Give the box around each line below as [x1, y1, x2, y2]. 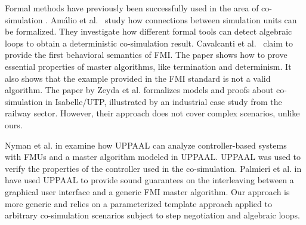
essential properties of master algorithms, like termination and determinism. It [5, 60, 292, 72]
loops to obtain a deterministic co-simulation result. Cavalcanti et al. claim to [5, 36, 293, 49]
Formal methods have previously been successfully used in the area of [5, 2, 259, 14]
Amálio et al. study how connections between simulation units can [50, 13, 297, 26]
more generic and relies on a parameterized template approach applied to [5, 197, 272, 209]
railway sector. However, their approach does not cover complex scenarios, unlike [5, 107, 300, 119]
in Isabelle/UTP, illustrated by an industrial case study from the [45, 95, 282, 107]
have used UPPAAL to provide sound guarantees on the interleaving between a [5, 174, 294, 186]
